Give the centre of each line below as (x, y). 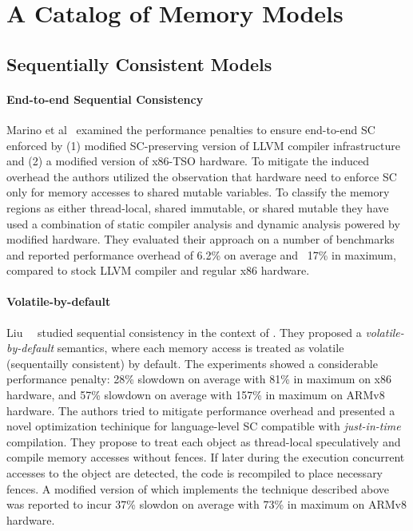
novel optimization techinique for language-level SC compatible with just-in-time (204, 426)
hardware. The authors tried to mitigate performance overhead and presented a (201, 410)
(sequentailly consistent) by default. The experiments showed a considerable (192, 363)
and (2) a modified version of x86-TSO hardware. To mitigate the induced (188, 161)
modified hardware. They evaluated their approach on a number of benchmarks (201, 239)
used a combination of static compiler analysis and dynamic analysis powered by (203, 223)
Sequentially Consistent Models (139, 63)
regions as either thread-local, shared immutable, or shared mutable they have (198, 207)
